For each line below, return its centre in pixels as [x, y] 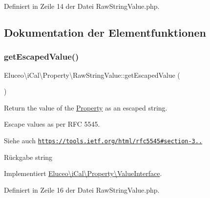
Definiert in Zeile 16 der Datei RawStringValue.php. [82, 189]
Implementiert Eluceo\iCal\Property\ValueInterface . [83, 173]
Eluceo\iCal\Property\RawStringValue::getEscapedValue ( [92, 75]
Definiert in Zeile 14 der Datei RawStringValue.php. [82, 6]
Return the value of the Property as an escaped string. [86, 107]
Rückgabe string [28, 157]
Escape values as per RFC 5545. [52, 124]
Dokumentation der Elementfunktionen [105, 32]
